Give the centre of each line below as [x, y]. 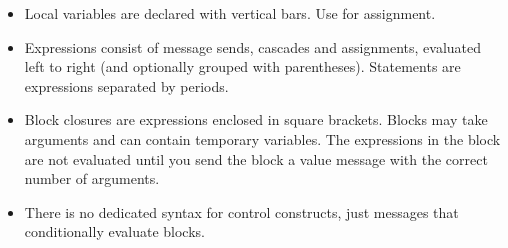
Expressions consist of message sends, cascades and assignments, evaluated [253, 46]
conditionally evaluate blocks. [114, 231]
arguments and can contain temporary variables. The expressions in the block [262, 138]
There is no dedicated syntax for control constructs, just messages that [241, 211]
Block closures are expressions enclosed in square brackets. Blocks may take [256, 119]
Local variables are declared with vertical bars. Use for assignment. [230, 13]
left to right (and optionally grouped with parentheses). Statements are [242, 66]
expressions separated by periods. [126, 85]
